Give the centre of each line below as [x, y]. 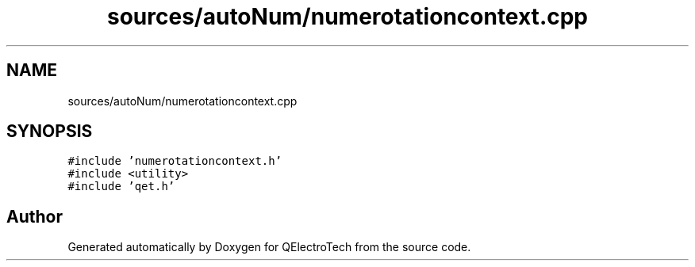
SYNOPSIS [50, 132]
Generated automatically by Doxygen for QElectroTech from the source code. [269, 247]
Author [35, 216]
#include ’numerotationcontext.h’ [175, 161]
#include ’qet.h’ [121, 187]
